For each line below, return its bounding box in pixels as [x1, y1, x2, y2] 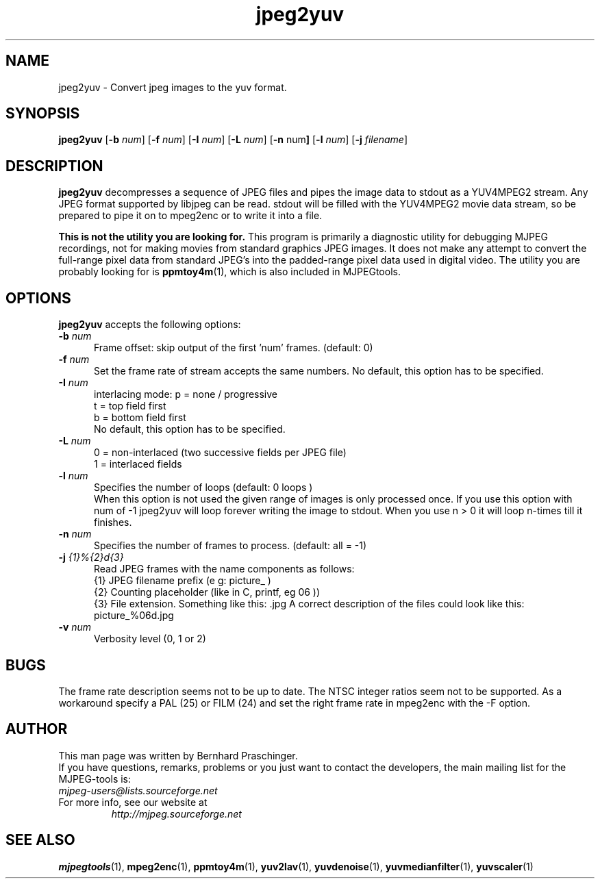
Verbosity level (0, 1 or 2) [94, 633, 206, 645]
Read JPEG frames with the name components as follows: [94, 563, 355, 575]
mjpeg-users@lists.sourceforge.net [58, 784, 218, 796]
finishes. [94, 516, 132, 529]
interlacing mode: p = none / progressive [94, 388, 278, 401]
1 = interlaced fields [94, 458, 182, 470]
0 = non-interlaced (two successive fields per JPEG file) [94, 446, 347, 459]
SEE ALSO [5, 831, 75, 849]
